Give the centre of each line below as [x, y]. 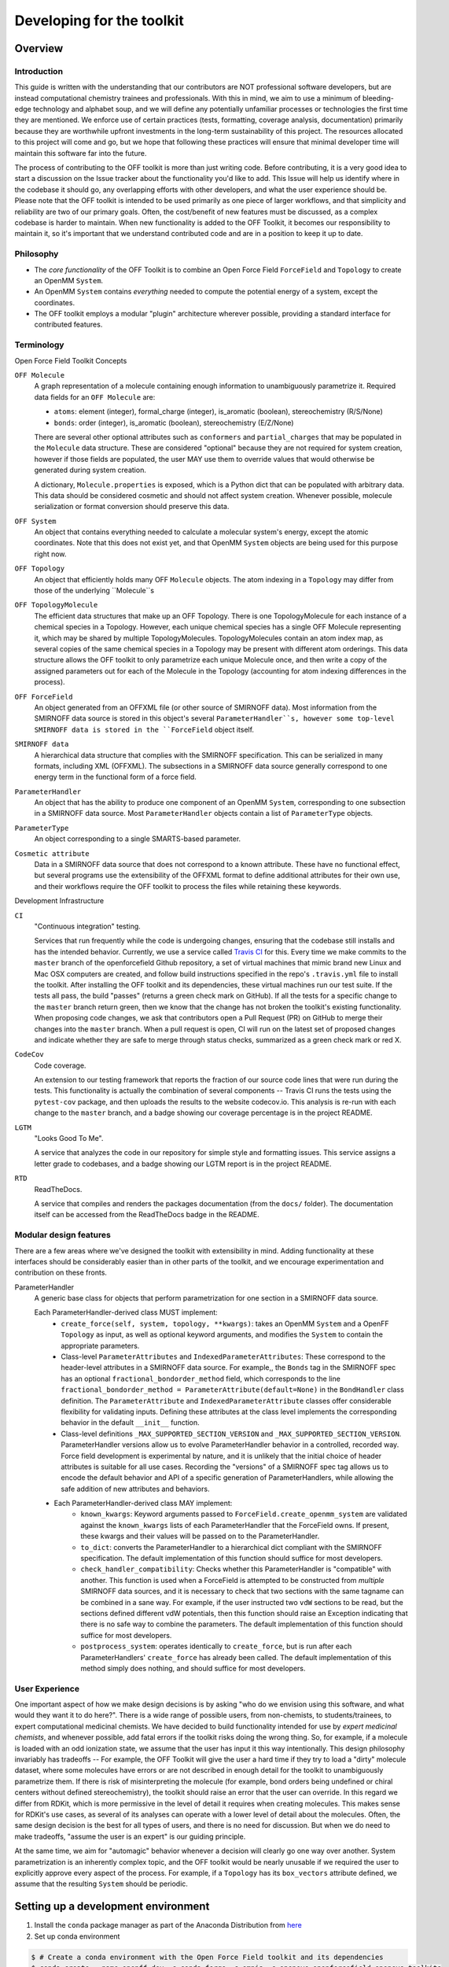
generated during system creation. [90, 470]
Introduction [39, 71]
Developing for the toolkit [99, 20]
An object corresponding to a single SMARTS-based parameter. [138, 839]
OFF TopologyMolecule [56, 605]
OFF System [35, 521]
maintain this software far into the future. [81, 153]
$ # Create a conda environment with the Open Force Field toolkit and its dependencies [208, 1957]
